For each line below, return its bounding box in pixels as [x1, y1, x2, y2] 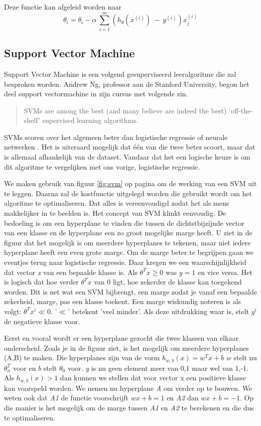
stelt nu [233, 352, 257, 363]
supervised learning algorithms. [42, 115, 139, 125]
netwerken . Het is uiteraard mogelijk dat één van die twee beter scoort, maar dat [4, 141, 255, 152]
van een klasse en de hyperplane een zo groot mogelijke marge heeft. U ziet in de [4, 227, 252, 238]
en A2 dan [167, 392, 199, 403]
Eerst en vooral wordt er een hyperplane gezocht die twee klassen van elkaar [4, 333, 238, 343]
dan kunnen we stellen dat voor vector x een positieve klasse [60, 372, 246, 383]
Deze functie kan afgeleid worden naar [4, 2, 121, 12]
